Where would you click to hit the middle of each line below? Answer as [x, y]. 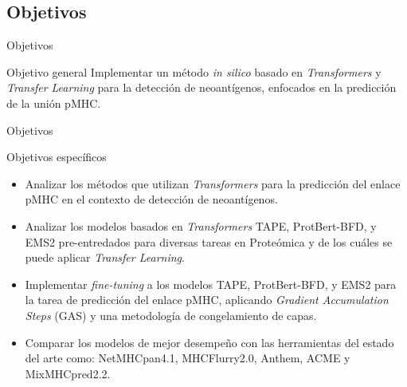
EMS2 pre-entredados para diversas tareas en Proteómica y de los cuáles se [209, 241]
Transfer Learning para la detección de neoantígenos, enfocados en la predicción [202, 87]
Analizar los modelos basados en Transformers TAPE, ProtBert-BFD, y [201, 225]
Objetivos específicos [57, 157]
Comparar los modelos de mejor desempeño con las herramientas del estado [209, 342]
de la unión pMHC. [54, 103]
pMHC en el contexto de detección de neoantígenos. [151, 199]
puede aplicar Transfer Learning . [105, 257]
